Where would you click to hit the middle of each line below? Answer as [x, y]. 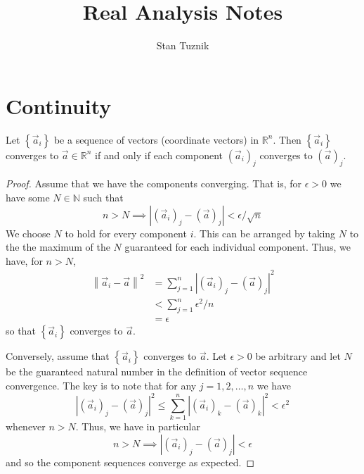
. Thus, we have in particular [138, 426]
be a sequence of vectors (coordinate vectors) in [156, 139]
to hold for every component [126, 233]
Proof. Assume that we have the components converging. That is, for [154, 183]
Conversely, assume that [58, 356]
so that [21, 331]
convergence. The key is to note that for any [101, 385]
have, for [24, 260]
